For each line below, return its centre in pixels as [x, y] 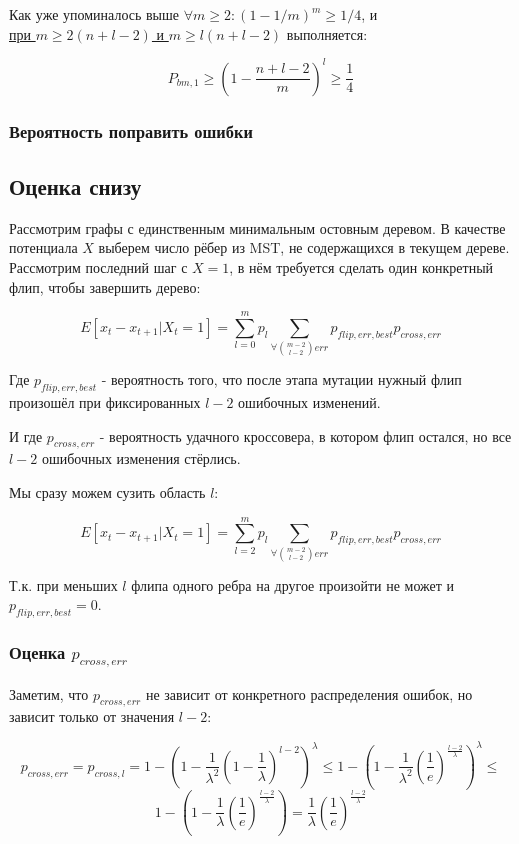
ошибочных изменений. [309, 402]
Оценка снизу [75, 185]
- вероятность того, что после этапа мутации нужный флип [281, 379]
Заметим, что [49, 693]
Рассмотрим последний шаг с [98, 266]
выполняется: [327, 33]
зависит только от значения [92, 716]
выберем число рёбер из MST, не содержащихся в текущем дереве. [304, 247]
